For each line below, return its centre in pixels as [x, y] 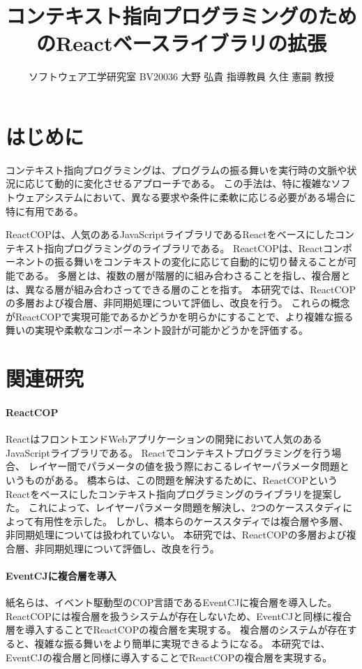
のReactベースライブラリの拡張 [181, 43]
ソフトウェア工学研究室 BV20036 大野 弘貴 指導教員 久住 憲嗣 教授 [181, 76]
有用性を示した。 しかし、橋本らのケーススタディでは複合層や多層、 [191, 521]
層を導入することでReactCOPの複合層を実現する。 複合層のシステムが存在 [176, 630]
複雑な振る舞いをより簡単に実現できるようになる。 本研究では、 [182, 644]
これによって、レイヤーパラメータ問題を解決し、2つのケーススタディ [186, 507]
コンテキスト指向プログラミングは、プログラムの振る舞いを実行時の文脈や [176, 169]
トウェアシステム [45, 197]
